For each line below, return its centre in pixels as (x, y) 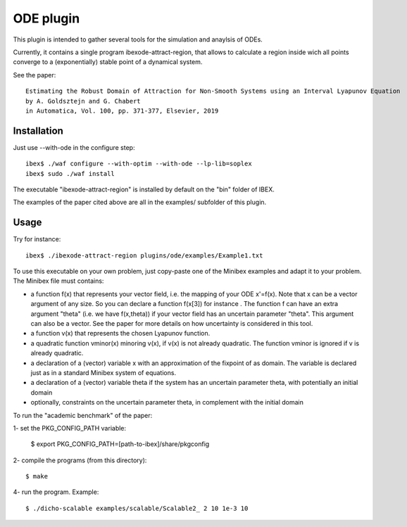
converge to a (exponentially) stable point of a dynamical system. (108, 62)
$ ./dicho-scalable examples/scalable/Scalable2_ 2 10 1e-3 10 (137, 508)
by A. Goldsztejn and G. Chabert (83, 101)
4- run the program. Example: (56, 492)
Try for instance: (37, 239)
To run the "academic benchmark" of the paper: (83, 415)
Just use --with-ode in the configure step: (74, 147)
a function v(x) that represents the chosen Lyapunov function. (120, 334)
